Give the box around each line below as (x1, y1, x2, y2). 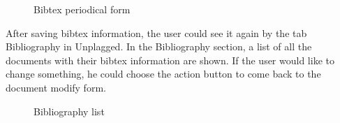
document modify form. (6, 80, 106, 94)
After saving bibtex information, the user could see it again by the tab (6, 25, 307, 40)
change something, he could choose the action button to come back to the (6, 66, 321, 81)
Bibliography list (34, 103, 105, 118)
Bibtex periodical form (34, 2, 131, 16)
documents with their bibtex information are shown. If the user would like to (6, 52, 334, 67)
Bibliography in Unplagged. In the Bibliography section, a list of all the (6, 39, 312, 54)
